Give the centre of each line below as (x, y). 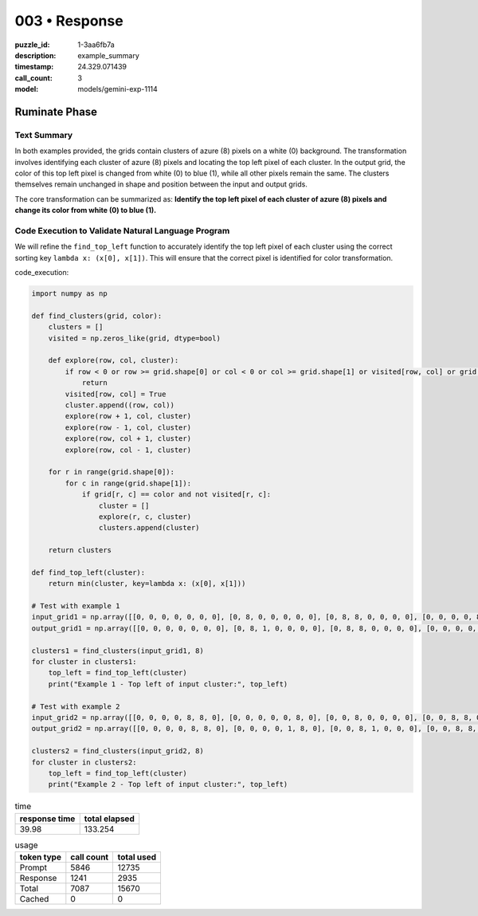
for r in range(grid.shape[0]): (112, 472)
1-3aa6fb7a (96, 45)
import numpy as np (69, 294)
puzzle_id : (32, 45)
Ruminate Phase (56, 112)
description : (35, 55)
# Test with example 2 (76, 706)
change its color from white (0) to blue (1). (86, 210)
